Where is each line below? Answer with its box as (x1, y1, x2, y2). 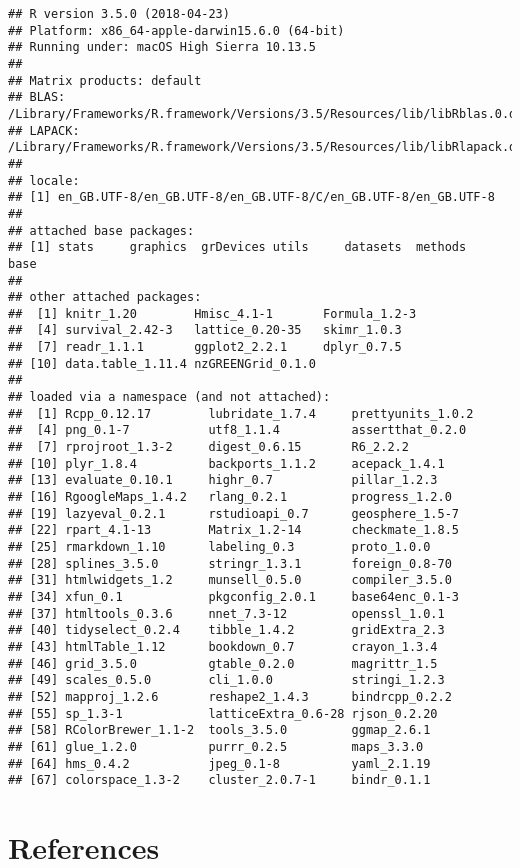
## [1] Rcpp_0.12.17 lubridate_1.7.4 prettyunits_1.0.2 (8, 406, 474, 421)
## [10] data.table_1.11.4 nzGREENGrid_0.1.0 (8, 356, 316, 371)
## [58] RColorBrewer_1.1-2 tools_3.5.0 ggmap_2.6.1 (8, 723, 431, 738)
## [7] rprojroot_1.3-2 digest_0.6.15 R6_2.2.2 (8, 440, 409, 455)
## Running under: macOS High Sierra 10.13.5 (8, 40, 316, 55)
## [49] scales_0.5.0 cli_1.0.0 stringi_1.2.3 (8, 673, 445, 688)
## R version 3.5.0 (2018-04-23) (8, 7, 230, 21)
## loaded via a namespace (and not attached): (8, 390, 331, 405)
